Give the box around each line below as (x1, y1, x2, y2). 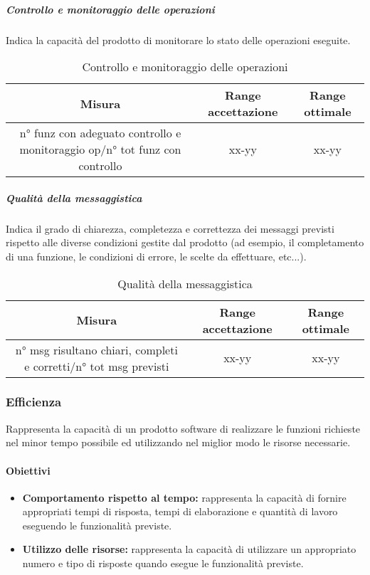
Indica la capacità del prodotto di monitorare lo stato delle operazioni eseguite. (6, 32, 351, 47)
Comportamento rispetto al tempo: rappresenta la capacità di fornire (22, 490, 347, 505)
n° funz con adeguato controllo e (19, 125, 181, 142)
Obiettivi (6, 463, 51, 478)
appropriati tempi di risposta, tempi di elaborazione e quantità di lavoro (22, 504, 338, 519)
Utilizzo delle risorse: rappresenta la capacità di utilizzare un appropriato (22, 542, 356, 556)
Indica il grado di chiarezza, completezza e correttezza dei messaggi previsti (6, 221, 334, 236)
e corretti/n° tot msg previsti (24, 357, 169, 374)
